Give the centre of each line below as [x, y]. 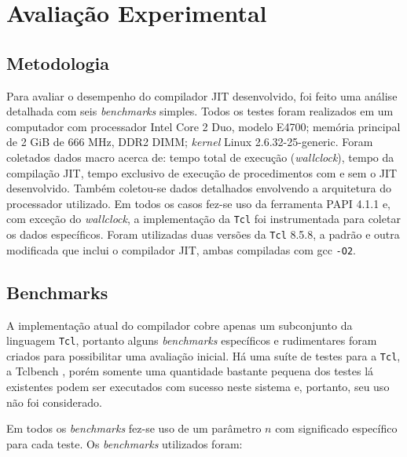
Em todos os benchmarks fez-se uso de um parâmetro [134, 428]
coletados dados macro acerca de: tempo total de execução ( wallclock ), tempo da [200, 157]
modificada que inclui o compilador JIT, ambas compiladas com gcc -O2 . [181, 249]
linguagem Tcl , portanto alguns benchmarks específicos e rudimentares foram [192, 340]
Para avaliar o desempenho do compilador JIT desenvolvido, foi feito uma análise [202, 95]
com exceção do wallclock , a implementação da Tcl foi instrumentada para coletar [203, 219]
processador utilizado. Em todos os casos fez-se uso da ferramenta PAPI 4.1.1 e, [198, 203]
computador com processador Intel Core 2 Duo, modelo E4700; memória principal [203, 126]
